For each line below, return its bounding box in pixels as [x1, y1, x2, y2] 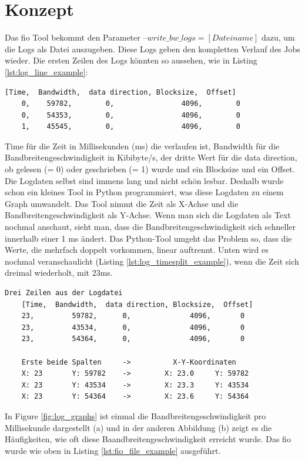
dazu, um [261, 31, 295, 44]
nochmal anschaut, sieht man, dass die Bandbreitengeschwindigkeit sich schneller [5, 221, 296, 233]
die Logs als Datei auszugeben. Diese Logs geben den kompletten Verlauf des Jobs [5, 42, 300, 55]
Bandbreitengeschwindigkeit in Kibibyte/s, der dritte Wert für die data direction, [5, 151, 297, 163]
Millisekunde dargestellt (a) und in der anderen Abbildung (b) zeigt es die [5, 421, 272, 433]
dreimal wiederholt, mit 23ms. [5, 266, 113, 279]
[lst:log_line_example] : [5, 65, 88, 78]
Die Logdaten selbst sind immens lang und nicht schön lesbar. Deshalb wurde [5, 174, 284, 186]
